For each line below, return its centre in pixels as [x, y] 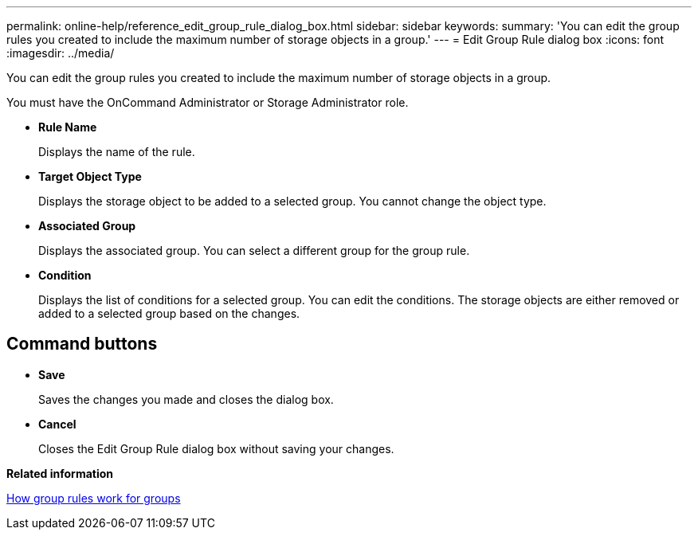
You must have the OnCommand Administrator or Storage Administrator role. [208, 102]
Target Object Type [90, 176]
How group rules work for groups [94, 498]
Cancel [57, 424]
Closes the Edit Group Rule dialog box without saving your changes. [216, 448]
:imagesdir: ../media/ [61, 53]
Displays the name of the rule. [117, 152]
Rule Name [68, 127]
